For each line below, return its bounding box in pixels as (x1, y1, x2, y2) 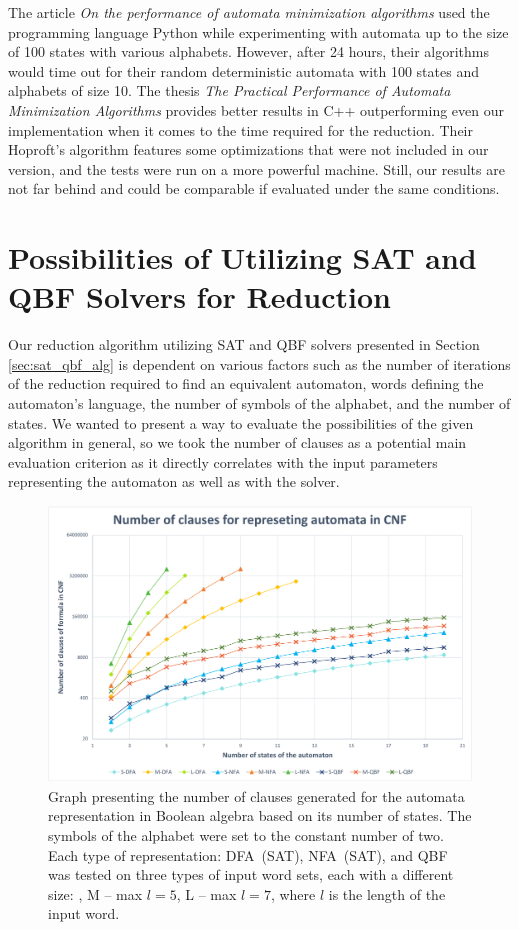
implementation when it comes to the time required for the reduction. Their (8, 119, 473, 140)
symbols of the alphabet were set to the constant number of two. (48, 824, 444, 845)
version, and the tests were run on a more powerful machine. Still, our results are (8, 158, 505, 179)
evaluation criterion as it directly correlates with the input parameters (8, 451, 438, 472)
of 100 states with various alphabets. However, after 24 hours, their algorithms (8, 41, 489, 62)
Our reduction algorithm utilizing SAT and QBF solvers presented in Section (8, 334, 480, 355)
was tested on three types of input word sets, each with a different (48, 864, 454, 885)
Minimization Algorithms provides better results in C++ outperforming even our (8, 99, 504, 120)
